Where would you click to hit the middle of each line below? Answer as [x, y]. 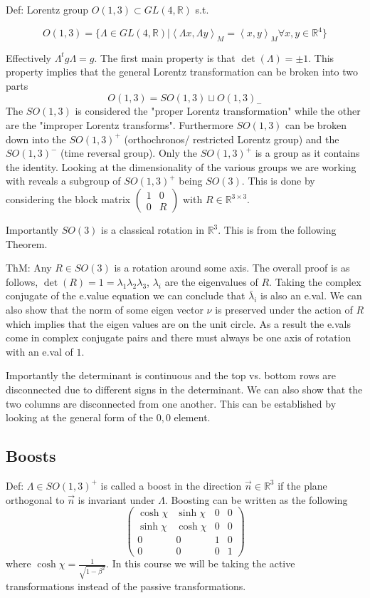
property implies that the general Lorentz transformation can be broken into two [182, 72]
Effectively [28, 57]
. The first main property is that [165, 57]
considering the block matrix [68, 199]
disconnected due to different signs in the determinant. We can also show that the [184, 389]
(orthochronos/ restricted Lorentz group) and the [232, 139]
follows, [22, 281]
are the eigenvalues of [211, 281]
